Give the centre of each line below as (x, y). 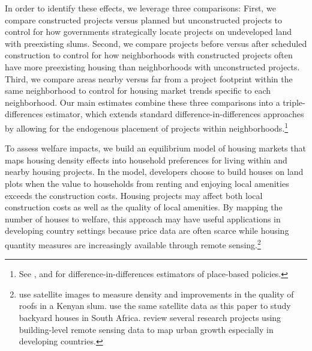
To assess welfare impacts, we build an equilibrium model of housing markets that (155, 148)
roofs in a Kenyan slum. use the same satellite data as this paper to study (155, 306)
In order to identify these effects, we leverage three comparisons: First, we (140, 8)
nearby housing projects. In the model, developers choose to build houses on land (154, 172)
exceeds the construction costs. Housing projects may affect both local (134, 195)
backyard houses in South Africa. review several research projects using (150, 317)
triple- (294, 102)
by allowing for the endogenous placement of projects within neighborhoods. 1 (147, 127)
